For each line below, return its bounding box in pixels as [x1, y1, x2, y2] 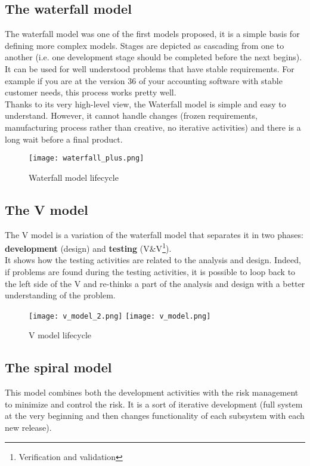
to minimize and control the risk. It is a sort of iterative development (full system [5, 397, 303, 410]
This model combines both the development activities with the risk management [5, 386, 299, 399]
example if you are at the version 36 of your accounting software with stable [5, 74, 283, 87]
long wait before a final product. [5, 132, 123, 145]
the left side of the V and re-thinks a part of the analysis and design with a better [5, 277, 305, 289]
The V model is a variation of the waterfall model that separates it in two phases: [5, 228, 303, 240]
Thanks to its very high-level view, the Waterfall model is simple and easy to [5, 97, 286, 110]
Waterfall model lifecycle [29, 171, 119, 183]
